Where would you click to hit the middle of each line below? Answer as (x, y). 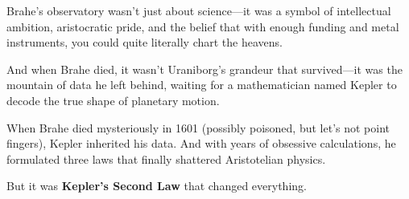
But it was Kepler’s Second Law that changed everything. (157, 186)
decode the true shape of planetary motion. (113, 100)
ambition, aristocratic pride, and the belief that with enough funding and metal (203, 26)
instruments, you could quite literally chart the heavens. (145, 42)
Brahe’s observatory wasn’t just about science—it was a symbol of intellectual (199, 10)
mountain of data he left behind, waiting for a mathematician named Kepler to (202, 85)
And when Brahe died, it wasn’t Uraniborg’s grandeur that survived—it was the (204, 69)
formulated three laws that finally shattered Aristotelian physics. (166, 158)
